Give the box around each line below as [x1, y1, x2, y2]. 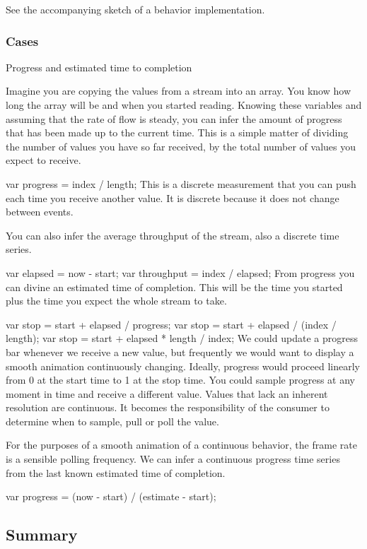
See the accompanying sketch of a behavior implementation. [6, 2, 265, 16]
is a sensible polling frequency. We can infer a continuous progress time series [6, 451, 340, 466]
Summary [6, 524, 78, 545]
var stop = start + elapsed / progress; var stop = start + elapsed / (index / [6, 317, 337, 331]
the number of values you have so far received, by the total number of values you [6, 138, 356, 153]
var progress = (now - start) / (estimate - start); [6, 489, 216, 504]
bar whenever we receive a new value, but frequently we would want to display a [6, 344, 354, 359]
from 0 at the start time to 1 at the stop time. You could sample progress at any [6, 372, 355, 387]
